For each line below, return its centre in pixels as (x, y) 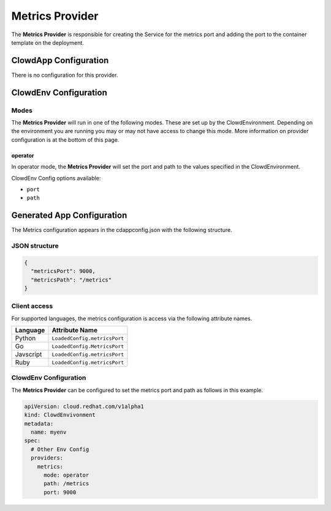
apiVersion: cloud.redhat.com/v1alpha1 (84, 406)
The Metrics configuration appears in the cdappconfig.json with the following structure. (122, 230)
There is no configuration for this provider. (65, 75)
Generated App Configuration (69, 216)
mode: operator (67, 475)
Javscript (29, 355)
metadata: (39, 424)
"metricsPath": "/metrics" (71, 280)
